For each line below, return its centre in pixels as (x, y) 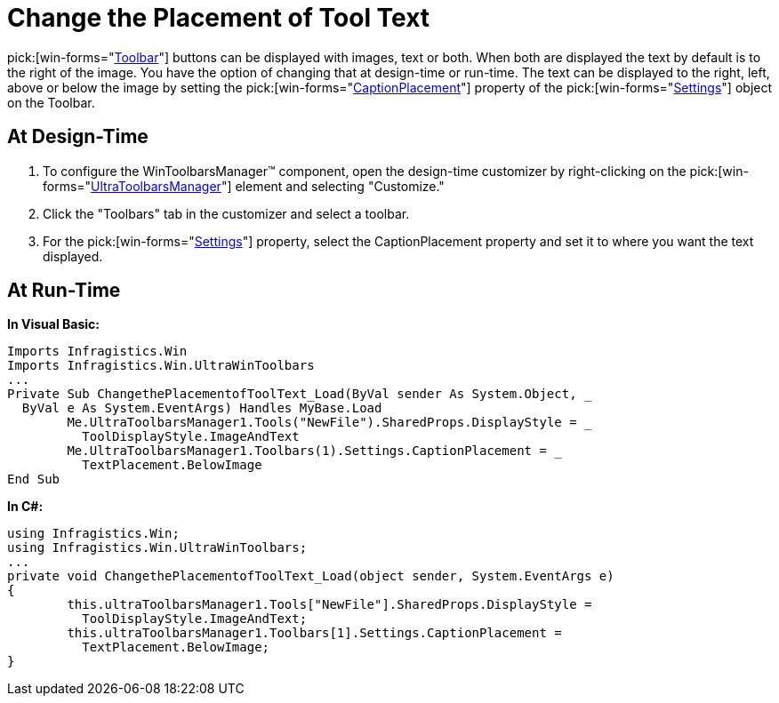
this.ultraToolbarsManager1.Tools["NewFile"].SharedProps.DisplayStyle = (329, 605)
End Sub (34, 479)
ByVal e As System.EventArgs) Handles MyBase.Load (202, 408)
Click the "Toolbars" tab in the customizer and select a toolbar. (226, 213)
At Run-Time (64, 291)
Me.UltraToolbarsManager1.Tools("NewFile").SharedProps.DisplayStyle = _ (329, 423)
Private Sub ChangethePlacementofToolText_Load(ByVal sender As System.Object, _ (300, 394)
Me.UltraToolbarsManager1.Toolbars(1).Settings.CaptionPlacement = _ (314, 451)
